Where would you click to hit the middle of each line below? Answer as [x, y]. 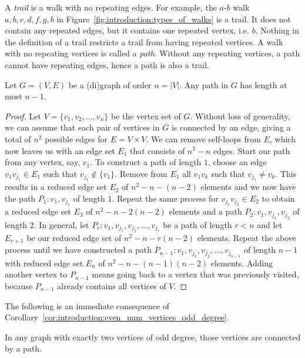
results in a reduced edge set [56, 187]
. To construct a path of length [146, 162]
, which [283, 138]
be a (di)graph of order [110, 84]
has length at [264, 84]
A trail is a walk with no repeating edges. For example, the [111, 7]
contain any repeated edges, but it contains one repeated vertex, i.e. [127, 30]
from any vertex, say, [43, 162]
